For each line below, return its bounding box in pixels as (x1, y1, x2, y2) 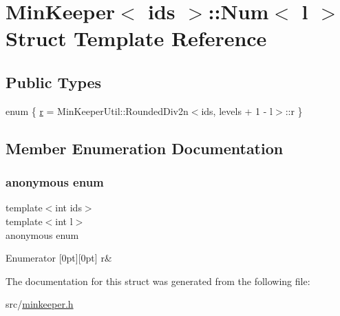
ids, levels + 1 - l (201, 103, 273, 118)
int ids (55, 200, 82, 215)
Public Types (6, 71, 102, 92)
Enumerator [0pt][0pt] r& (6, 251, 112, 265)
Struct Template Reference (6, 24, 267, 52)
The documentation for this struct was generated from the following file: (6, 273, 310, 288)
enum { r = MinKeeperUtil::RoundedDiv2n (6, 103, 189, 118)
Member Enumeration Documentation (6, 137, 284, 158)
